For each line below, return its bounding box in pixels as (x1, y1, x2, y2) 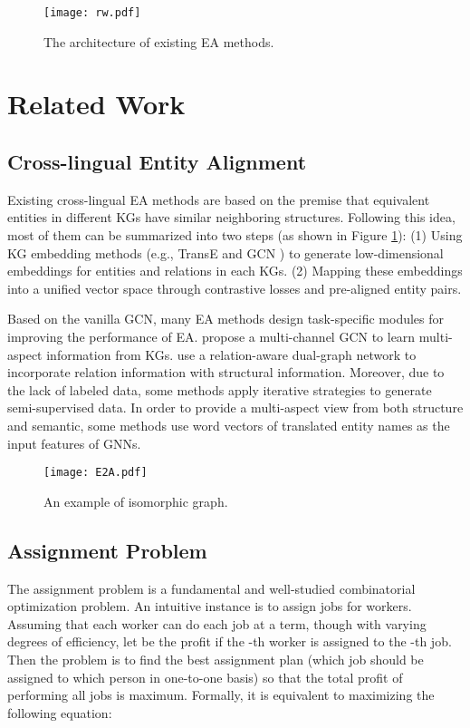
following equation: (7, 703, 112, 722)
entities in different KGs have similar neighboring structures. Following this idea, (7, 208, 456, 227)
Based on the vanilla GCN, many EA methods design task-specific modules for (7, 309, 445, 328)
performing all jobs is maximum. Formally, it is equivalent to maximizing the (7, 685, 435, 704)
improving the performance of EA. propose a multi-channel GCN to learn (7, 326, 416, 345)
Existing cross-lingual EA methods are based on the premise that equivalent (7, 189, 430, 209)
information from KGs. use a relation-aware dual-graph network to (46, 345, 417, 364)
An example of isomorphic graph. (43, 491, 228, 510)
